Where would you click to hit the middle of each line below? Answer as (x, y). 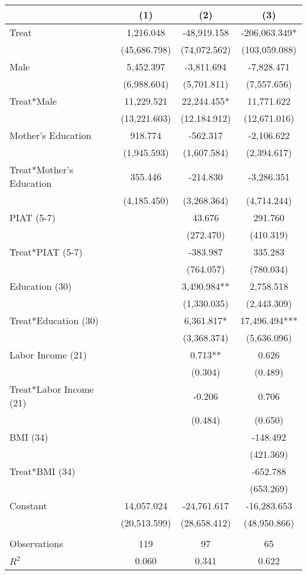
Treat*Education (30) (54, 320)
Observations (36, 543)
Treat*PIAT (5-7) (46, 252)
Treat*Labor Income (52, 389)
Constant (28, 505)
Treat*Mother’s (41, 169)
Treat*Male (33, 101)
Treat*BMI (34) (43, 471)
